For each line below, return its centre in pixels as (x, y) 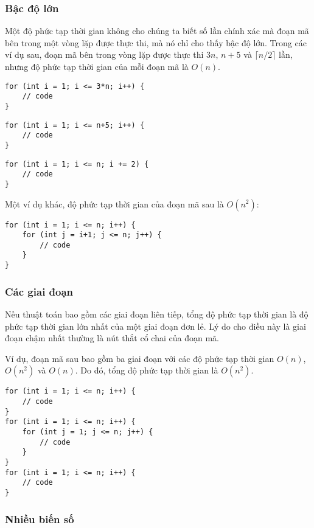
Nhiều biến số (40, 519)
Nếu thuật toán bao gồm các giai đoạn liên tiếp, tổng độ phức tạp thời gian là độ (157, 314)
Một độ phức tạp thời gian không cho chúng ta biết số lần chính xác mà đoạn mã (157, 31)
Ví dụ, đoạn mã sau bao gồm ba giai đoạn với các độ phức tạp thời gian (140, 358)
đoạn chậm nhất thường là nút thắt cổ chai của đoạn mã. (112, 338)
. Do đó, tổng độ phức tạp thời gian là (147, 370)
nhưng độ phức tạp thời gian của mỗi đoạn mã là (97, 66)
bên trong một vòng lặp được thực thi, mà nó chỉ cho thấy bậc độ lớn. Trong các (156, 42)
